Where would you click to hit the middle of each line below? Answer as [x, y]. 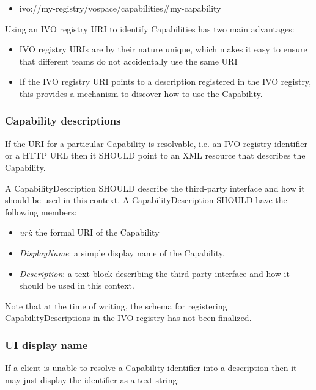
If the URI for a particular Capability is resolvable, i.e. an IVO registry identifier [156, 143]
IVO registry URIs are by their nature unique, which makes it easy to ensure [163, 49]
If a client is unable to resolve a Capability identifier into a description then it [151, 368]
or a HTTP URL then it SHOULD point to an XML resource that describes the [155, 155]
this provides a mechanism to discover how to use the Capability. [141, 93]
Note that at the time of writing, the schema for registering [116, 305]
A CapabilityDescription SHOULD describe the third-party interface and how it [155, 188]
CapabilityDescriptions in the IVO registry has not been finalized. [128, 318]
